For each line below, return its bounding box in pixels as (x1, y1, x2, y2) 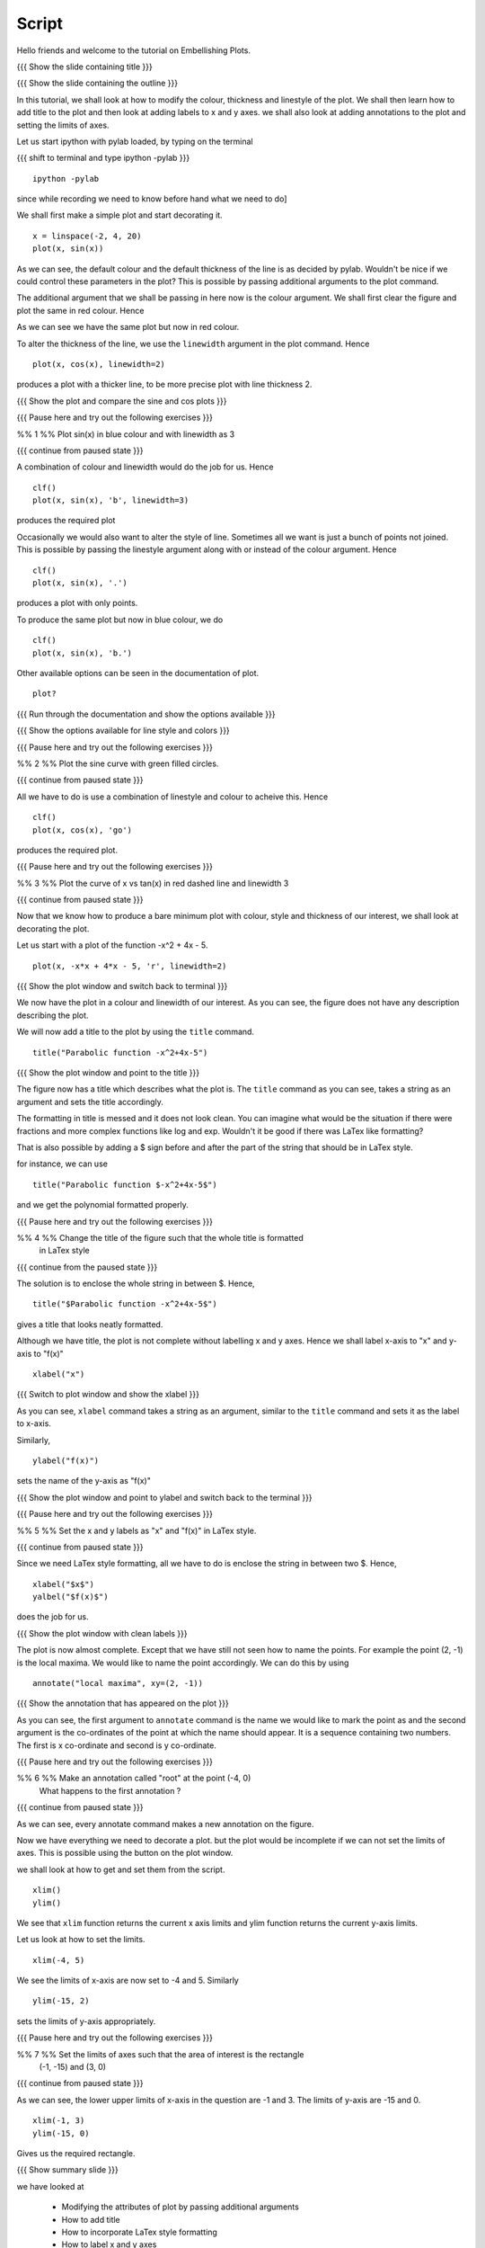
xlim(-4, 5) (32, 1955, 85, 1965)
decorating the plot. (16, 923, 90, 934)
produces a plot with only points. (16, 598, 138, 609)
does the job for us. (16, 1611, 89, 1622)
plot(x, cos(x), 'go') (32, 825, 133, 835)
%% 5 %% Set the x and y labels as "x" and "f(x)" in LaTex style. (16, 1525, 257, 1536)
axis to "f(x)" (16, 1348, 65, 1359)
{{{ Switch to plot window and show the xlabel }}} (16, 1389, 199, 1400)
